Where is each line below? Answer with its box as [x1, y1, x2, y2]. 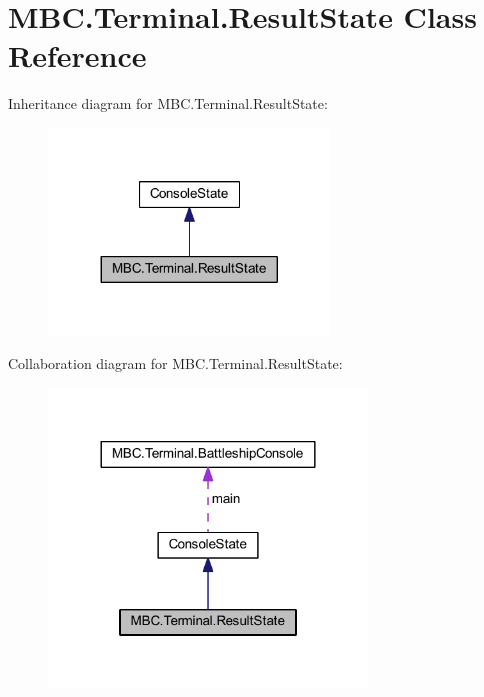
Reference [8, 35, 147, 76]
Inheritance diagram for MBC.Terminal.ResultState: [8, 93, 328, 114]
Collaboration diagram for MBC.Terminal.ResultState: [8, 353, 343, 374]
